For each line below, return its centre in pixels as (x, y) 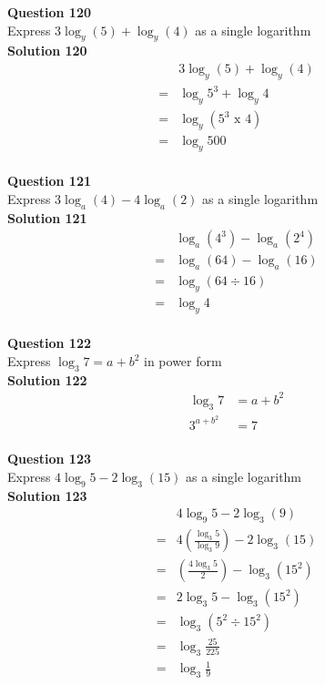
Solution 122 (47, 379)
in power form (183, 361)
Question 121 (50, 181)
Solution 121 (47, 217)
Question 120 (50, 12)
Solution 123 (47, 495)
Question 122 (50, 343)
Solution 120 (47, 51)
